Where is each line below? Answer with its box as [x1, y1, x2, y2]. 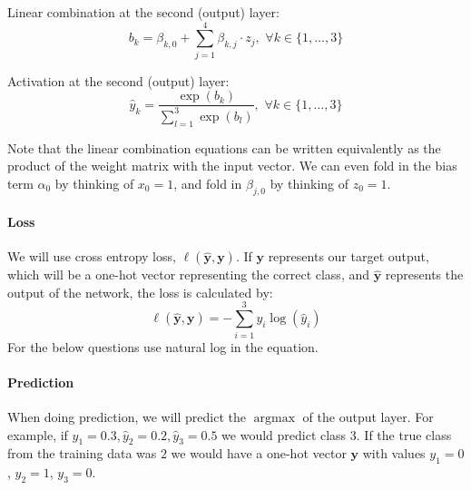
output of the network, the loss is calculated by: [7, 282, 273, 301]
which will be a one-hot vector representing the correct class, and [7, 265, 369, 284]
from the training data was [7, 444, 157, 463]
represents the [385, 265, 464, 284]
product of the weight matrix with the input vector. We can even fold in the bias [7, 156, 457, 175]
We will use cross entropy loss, [7, 247, 176, 266]
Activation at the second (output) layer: [7, 71, 230, 90]
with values [362, 444, 426, 463]
